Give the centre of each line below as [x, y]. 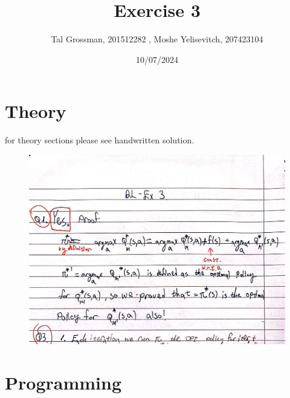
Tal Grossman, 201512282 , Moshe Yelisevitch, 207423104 [157, 39]
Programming [63, 383]
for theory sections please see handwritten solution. [100, 140]
